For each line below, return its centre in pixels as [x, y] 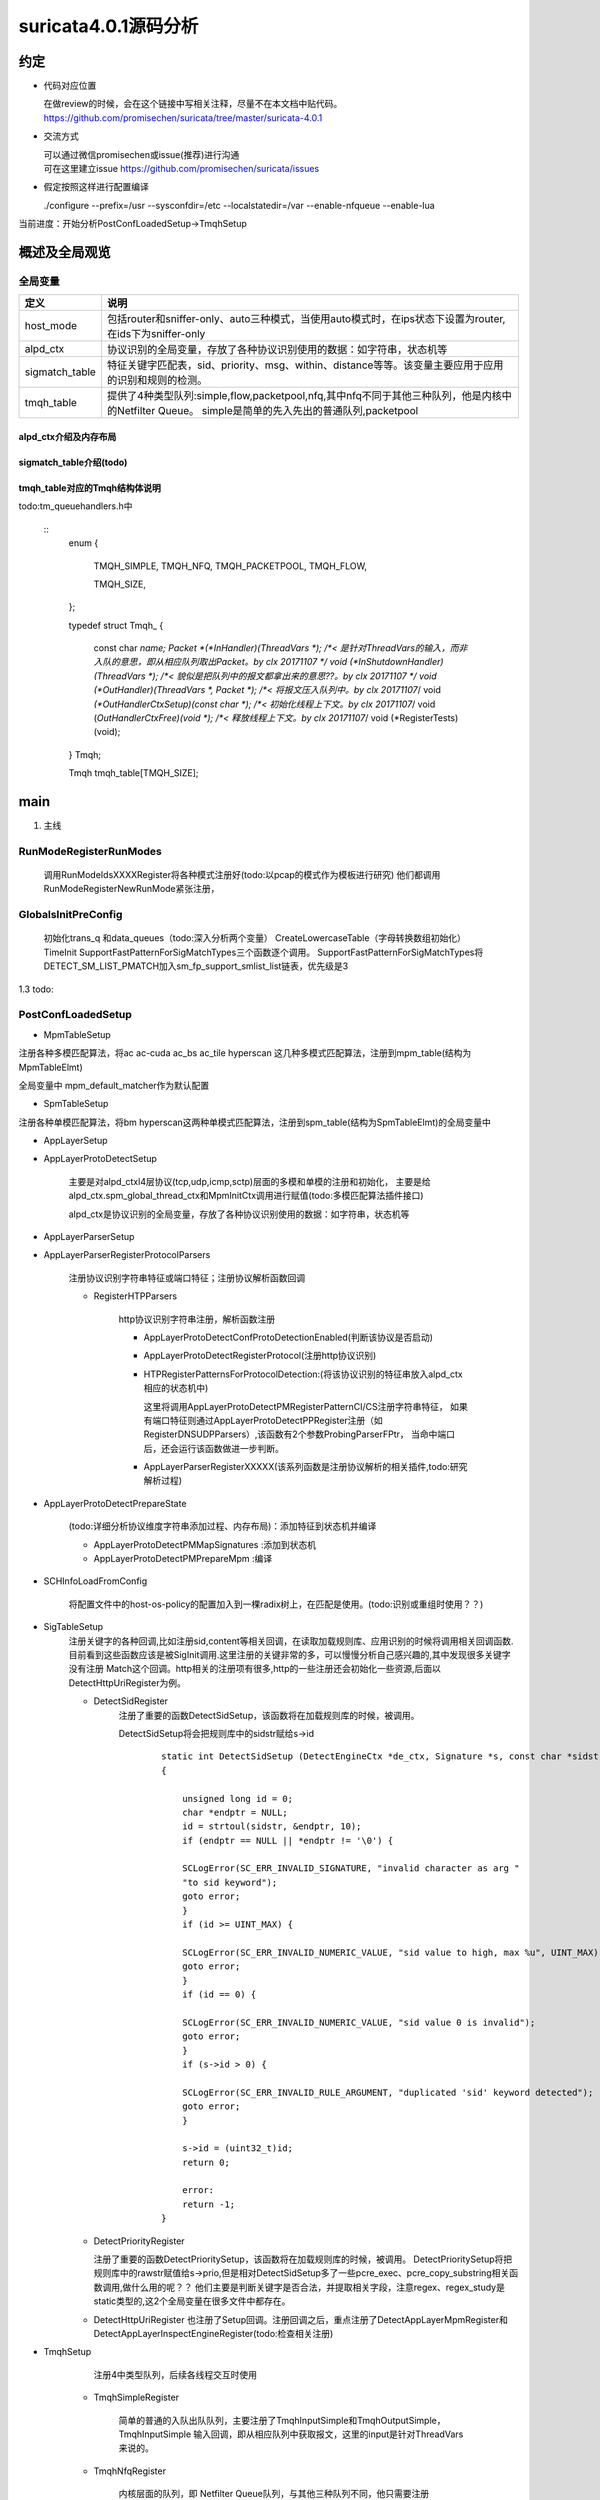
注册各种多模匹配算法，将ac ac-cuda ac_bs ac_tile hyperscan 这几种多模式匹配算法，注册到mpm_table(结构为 [245, 1053]
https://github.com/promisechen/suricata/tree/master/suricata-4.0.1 [183, 117]
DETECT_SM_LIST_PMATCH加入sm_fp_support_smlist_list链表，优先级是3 [196, 966]
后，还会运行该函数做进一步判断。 [213, 1448]
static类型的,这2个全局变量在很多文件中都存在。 [192, 2301]
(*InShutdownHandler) [396, 662]
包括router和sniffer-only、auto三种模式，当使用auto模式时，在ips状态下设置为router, [306, 319]
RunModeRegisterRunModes [90, 851]
